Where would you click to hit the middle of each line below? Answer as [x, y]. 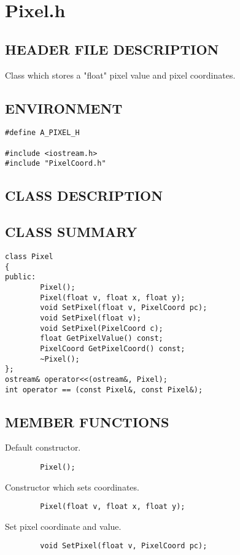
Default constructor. [43, 447]
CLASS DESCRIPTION [84, 196]
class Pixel [29, 256]
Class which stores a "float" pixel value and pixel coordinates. [120, 75]
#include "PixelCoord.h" [56, 164]
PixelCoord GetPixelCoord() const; [113, 348]
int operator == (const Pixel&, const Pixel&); [104, 390]
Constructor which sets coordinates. [72, 487]
